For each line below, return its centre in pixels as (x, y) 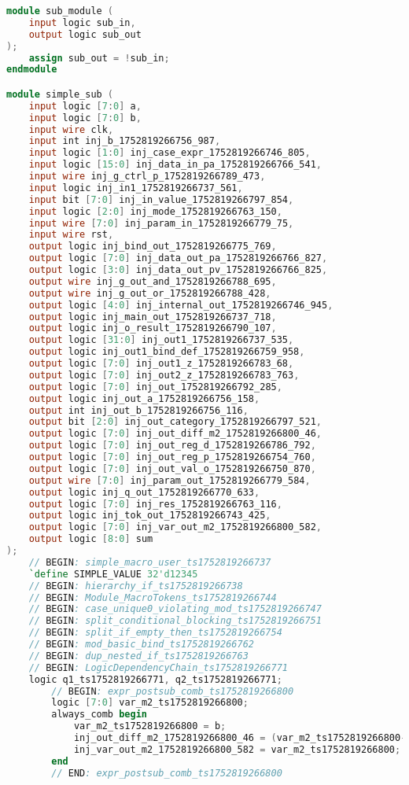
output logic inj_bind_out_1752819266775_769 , (153, 247)
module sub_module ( (60, 11)
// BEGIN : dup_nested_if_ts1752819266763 (138, 656)
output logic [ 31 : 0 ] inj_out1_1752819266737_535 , (161, 340)
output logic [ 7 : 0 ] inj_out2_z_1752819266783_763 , (164, 375)
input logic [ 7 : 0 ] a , (85, 106)
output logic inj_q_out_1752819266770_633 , (144, 492)
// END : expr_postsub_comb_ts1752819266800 (167, 773)
